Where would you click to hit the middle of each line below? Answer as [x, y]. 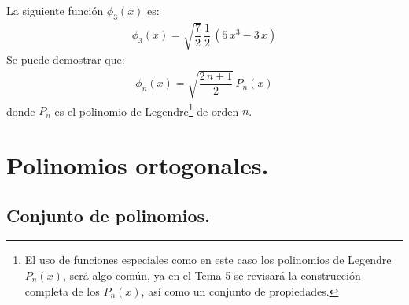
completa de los [62, 290]
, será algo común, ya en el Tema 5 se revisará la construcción [212, 275]
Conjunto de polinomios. [108, 215]
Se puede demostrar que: [66, 60]
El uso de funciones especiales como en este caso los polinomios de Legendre [208, 260]
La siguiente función [55, 10]
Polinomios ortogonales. [138, 164]
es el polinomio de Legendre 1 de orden [147, 110]
